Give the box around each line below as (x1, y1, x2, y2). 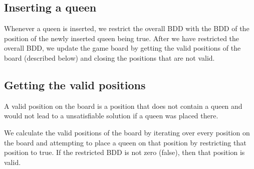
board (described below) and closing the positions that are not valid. (4, 52, 215, 63)
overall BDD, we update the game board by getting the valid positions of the (4, 43, 241, 53)
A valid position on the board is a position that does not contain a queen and (4, 100, 242, 111)
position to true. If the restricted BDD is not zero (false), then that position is (4, 147, 245, 157)
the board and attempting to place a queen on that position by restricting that (4, 137, 246, 147)
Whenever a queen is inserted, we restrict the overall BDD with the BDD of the (4, 23, 249, 34)
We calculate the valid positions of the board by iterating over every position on (4, 127, 250, 137)
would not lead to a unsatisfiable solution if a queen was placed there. (4, 110, 218, 121)
